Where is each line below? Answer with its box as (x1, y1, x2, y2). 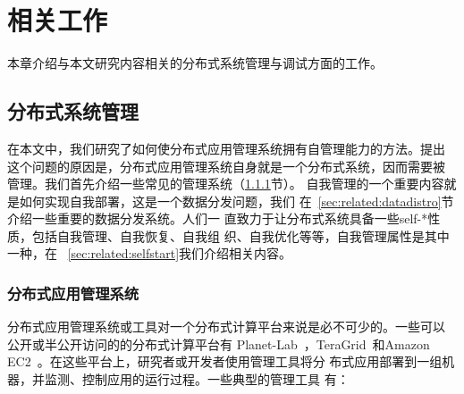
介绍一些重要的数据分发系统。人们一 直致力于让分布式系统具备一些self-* (7, 209, 428, 228)
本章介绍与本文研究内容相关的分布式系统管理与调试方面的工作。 (7, 54, 383, 72)
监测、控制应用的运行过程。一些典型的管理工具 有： (44, 370, 350, 389)
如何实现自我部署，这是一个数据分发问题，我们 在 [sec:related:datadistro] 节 (19, 191, 454, 210)
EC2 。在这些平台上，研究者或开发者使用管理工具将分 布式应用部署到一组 (7, 352, 443, 371)
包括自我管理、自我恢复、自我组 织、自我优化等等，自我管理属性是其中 (31, 226, 450, 245)
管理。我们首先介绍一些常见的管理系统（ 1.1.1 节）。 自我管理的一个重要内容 (7, 174, 444, 193)
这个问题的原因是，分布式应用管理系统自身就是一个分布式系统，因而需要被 (7, 156, 445, 175)
